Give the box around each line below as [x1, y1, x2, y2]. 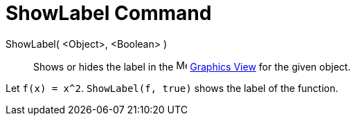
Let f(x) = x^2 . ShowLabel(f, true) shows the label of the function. [6, 82, 339, 94]
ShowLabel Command [6, 1, 212, 25]
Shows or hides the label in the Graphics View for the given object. [33, 60, 351, 73]
